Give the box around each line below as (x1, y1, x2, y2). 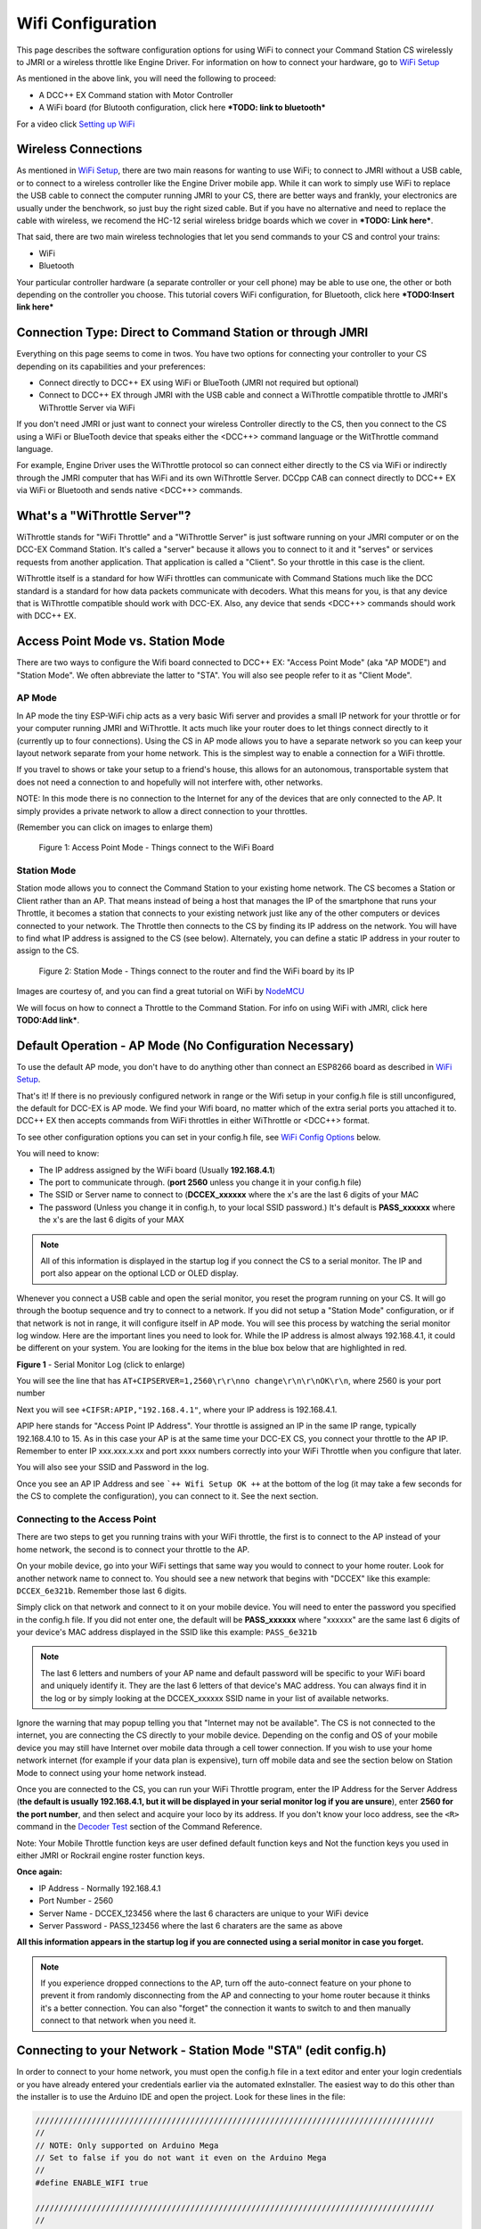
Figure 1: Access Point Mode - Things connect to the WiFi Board (38, 843, 274, 853)
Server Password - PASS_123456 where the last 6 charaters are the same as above (38, 1920, 343, 1930)
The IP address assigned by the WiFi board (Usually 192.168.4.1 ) (38, 1164, 276, 1175)
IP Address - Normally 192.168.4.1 (38, 1882, 161, 1894)
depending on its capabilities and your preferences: (16, 361, 206, 372)
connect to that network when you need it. (40, 2015, 196, 2026)
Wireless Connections (16, 142, 143, 157)
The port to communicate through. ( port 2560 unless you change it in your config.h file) (38, 1177, 363, 1188)
